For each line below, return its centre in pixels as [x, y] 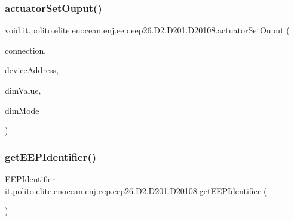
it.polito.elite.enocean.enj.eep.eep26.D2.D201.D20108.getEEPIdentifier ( [136, 190]
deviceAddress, [32, 70]
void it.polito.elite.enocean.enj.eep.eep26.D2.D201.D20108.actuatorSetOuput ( [147, 30]
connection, [26, 50]
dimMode [22, 110]
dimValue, [23, 90]
